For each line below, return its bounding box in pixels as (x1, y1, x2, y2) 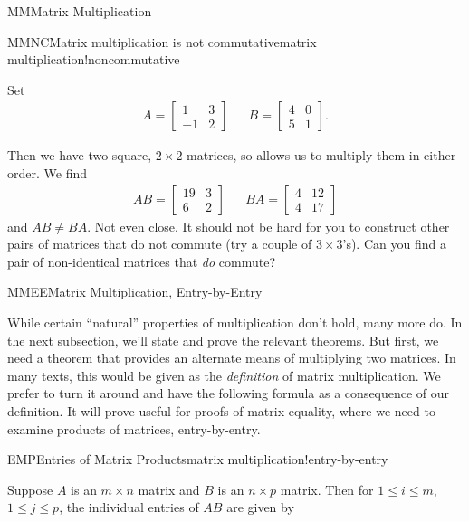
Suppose (7, 479, 53, 498)
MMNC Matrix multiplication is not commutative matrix (7, 32, 317, 51)
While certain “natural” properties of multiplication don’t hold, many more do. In (7, 313, 463, 331)
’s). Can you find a (342, 234, 446, 253)
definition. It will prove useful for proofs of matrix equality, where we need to (7, 401, 435, 420)
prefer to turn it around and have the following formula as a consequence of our (7, 384, 450, 403)
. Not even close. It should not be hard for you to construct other (87, 216, 450, 235)
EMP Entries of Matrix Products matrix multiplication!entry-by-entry (7, 450, 388, 469)
